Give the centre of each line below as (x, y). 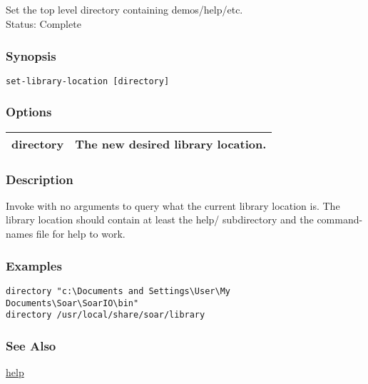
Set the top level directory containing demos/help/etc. (124, 10)
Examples (34, 265)
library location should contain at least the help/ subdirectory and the (160, 219)
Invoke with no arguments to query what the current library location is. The (173, 205)
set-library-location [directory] (88, 81)
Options (29, 112)
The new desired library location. (171, 143)
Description (40, 179)
